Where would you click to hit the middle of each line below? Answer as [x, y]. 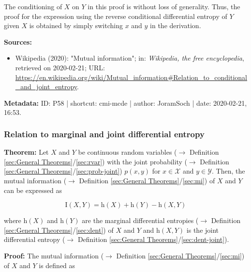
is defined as [57, 265]
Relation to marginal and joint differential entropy [104, 134]
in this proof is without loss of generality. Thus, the [164, 6]
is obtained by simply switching [76, 25]
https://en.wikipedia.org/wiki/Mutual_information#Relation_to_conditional [131, 77]
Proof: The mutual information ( [54, 255]
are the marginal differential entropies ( [140, 220]
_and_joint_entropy [46, 87]
